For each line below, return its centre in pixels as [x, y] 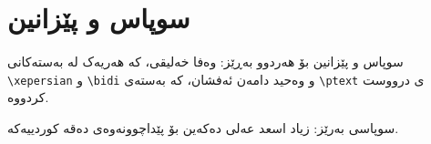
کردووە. [28, 97]
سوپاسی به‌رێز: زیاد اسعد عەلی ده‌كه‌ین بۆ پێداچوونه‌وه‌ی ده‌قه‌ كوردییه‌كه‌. [203, 127]
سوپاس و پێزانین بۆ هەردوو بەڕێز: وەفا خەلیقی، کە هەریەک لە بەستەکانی [205, 62]
